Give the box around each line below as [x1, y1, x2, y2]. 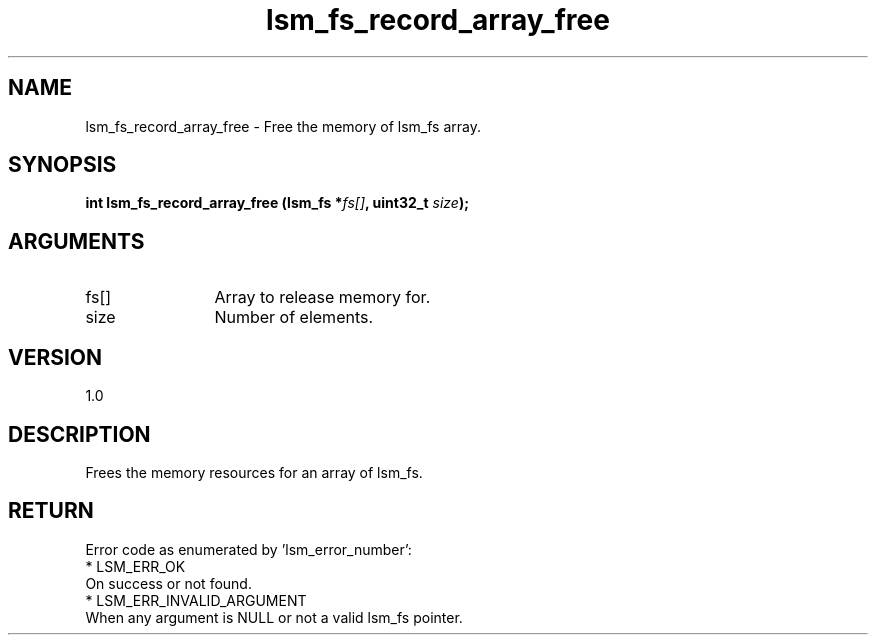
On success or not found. [85, 574, 252, 592]
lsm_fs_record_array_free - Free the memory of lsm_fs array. [85, 117, 481, 135]
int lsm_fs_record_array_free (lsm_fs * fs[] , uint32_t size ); [85, 194, 469, 212]
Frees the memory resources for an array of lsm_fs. [85, 463, 423, 481]
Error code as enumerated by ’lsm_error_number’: [85, 540, 412, 558]
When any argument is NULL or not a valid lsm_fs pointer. [85, 608, 463, 626]
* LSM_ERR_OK [85, 557, 186, 575]
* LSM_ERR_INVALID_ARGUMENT [85, 591, 307, 609]
